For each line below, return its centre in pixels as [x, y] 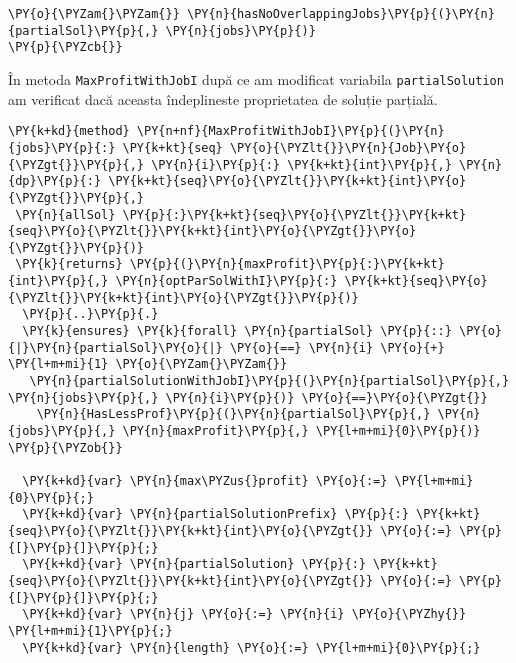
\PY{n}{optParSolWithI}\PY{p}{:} [226, 281]
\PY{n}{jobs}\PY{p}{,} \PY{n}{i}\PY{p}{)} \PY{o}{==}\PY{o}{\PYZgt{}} [248, 397]
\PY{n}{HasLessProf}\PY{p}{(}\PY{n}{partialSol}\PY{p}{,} [233, 414]
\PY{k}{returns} [69, 264]
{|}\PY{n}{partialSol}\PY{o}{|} [115, 347]
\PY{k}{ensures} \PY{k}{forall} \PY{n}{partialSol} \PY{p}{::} [237, 331]
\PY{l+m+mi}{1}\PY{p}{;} [90, 630]
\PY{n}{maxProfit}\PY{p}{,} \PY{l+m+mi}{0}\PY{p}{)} [301, 431]
